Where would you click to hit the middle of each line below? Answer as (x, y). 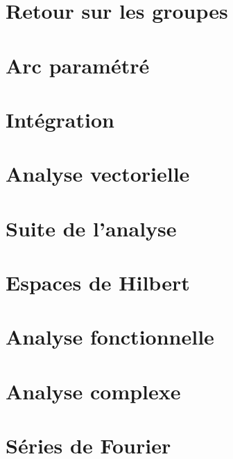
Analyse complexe (93, 391)
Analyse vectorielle (98, 174)
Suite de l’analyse (91, 228)
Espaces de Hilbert (98, 283)
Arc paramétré (78, 65)
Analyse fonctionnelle (110, 337)
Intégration (60, 119)
